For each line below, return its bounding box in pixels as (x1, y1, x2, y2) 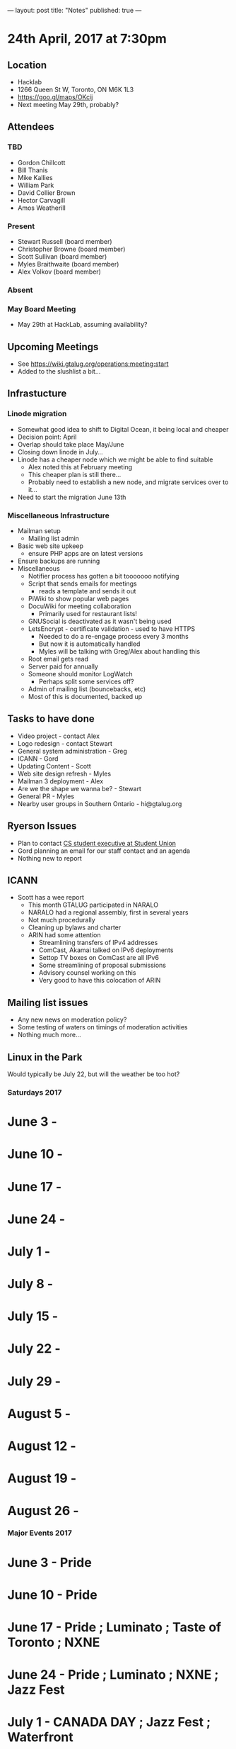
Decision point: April (17, 432, 77, 441)
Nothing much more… (17, 1031, 81, 1039)
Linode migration (7, 409, 67, 419)
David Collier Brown (17, 188, 76, 197)
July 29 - (7, 1373, 61, 1389)
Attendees (7, 121, 54, 133)
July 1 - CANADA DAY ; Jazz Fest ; (7, 1714, 211, 1731)
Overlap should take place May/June (17, 440, 124, 449)
